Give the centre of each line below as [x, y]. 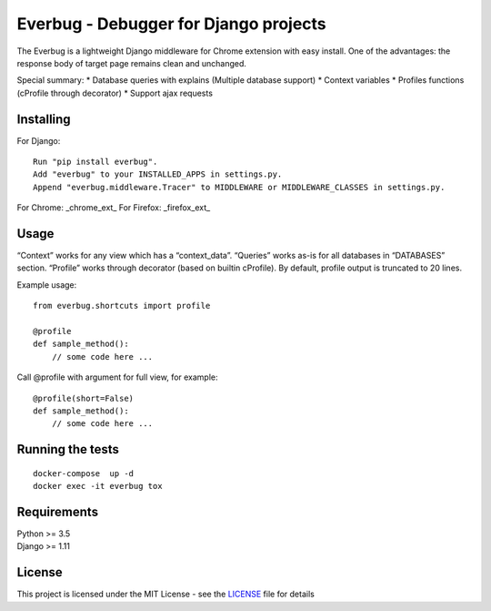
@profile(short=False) [84, 398]
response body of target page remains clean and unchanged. [132, 63]
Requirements [58, 512]
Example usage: [47, 285]
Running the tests [68, 449]
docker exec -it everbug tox [98, 486]
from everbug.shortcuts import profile [122, 306]
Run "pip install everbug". [95, 162]
